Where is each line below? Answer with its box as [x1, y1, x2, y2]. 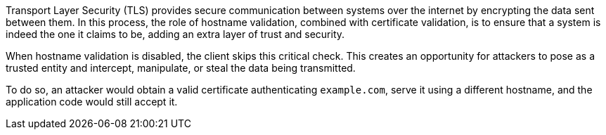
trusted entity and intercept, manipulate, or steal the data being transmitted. [6, 62, 356, 74]
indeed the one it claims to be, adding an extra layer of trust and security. [6, 28, 345, 40]
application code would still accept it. [6, 96, 178, 108]
